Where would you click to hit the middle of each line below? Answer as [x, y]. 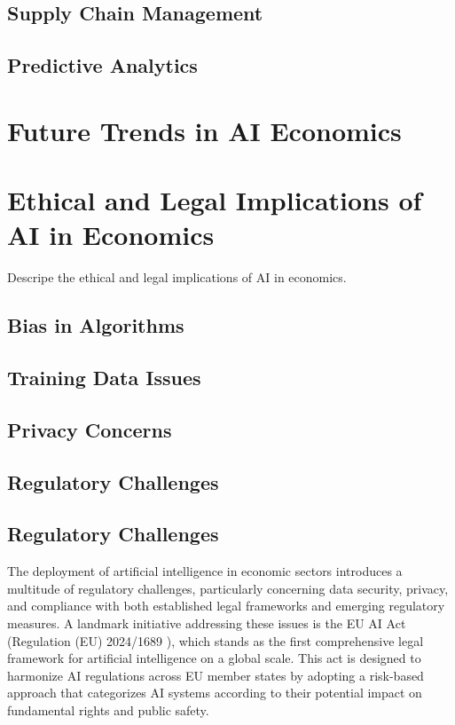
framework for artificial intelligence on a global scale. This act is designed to [214, 658]
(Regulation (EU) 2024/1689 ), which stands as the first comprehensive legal [216, 640]
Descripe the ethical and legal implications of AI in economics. [177, 277]
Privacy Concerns [90, 429]
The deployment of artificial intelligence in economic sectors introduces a [205, 571]
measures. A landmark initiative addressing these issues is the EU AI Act [207, 623]
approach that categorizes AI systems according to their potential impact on [215, 693]
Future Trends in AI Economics [204, 130]
